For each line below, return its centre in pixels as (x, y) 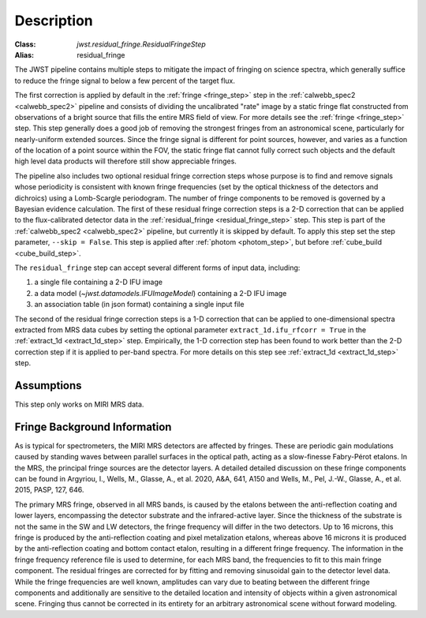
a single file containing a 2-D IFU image (99, 282)
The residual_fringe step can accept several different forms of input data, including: (157, 268)
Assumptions (48, 386)
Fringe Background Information (93, 427)
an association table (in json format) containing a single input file (139, 305)
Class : (25, 44)
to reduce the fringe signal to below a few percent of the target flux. (125, 81)
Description (54, 21)
